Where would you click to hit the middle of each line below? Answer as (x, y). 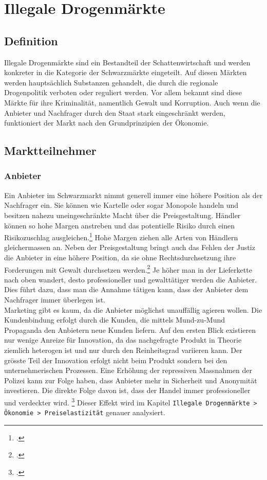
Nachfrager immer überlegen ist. (55, 299)
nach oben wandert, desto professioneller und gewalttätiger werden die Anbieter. (131, 279)
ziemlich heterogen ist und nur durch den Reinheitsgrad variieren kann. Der (123, 350)
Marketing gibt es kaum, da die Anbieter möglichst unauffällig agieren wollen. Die (133, 309)
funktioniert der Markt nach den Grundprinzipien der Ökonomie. (107, 123)
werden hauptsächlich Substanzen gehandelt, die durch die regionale (111, 82)
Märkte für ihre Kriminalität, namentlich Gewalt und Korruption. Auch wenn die (132, 102)
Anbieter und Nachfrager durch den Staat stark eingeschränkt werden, (115, 112)
